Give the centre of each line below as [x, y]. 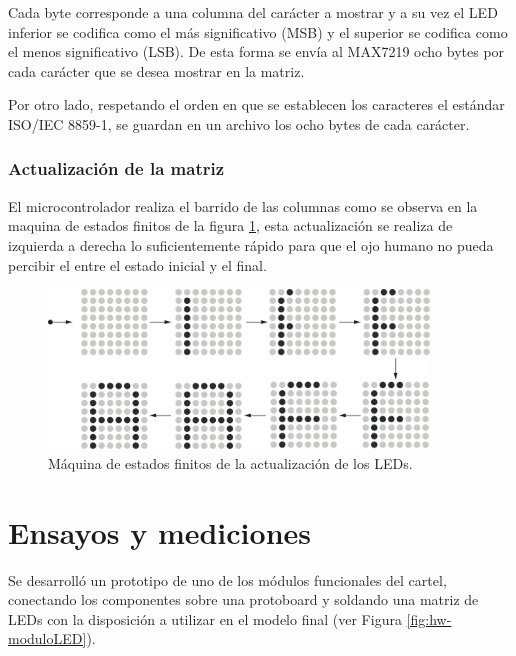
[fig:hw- [429, 618]
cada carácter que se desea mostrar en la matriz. [156, 70]
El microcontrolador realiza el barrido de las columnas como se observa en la [243, 205]
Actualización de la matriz [116, 168]
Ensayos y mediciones [159, 531]
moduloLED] [47, 638]
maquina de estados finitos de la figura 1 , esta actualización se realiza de [230, 225]
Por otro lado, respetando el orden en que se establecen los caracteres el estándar [256, 104]
